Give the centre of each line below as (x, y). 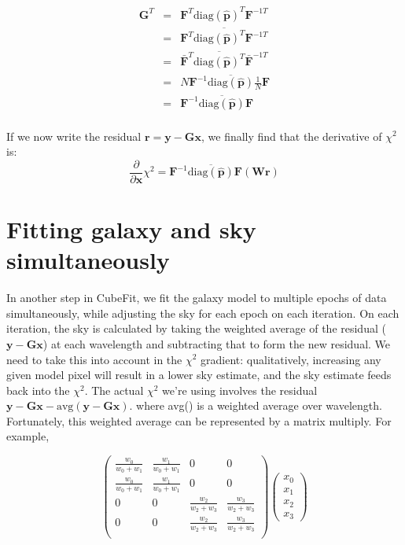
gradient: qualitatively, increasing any (291, 359)
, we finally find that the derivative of (292, 136)
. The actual (114, 390)
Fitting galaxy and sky (131, 229)
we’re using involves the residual (240, 390)
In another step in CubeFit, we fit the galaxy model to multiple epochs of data (197, 298)
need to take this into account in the (94, 359)
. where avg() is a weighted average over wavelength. (256, 405)
